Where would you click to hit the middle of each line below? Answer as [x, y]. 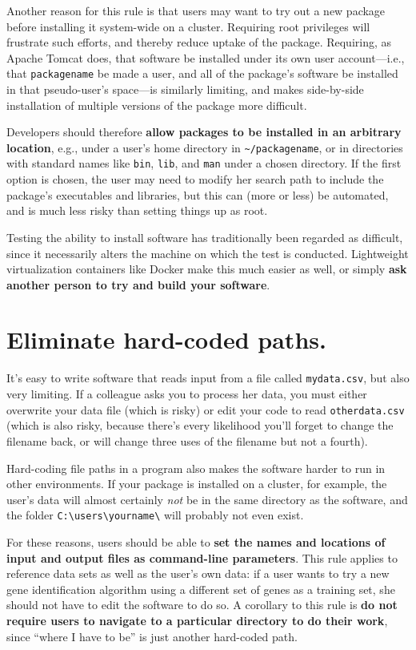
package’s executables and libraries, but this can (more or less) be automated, [198, 194]
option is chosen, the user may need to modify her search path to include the [195, 179]
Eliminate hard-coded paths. [166, 339]
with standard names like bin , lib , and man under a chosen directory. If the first [204, 163]
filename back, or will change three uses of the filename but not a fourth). [187, 440]
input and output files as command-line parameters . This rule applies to [202, 557]
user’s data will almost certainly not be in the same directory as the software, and [207, 499]
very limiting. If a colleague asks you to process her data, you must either [187, 394]
